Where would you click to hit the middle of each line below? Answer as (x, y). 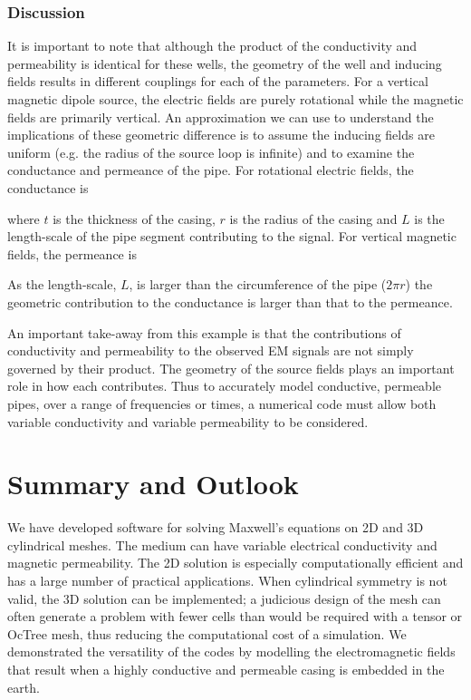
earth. (24, 687)
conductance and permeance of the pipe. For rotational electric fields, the (211, 170)
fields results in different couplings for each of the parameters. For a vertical (218, 81)
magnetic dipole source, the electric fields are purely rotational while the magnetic (235, 99)
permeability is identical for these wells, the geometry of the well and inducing (225, 63)
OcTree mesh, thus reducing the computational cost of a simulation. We (207, 633)
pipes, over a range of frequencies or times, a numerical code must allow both (222, 403)
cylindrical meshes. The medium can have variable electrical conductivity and (222, 544)
